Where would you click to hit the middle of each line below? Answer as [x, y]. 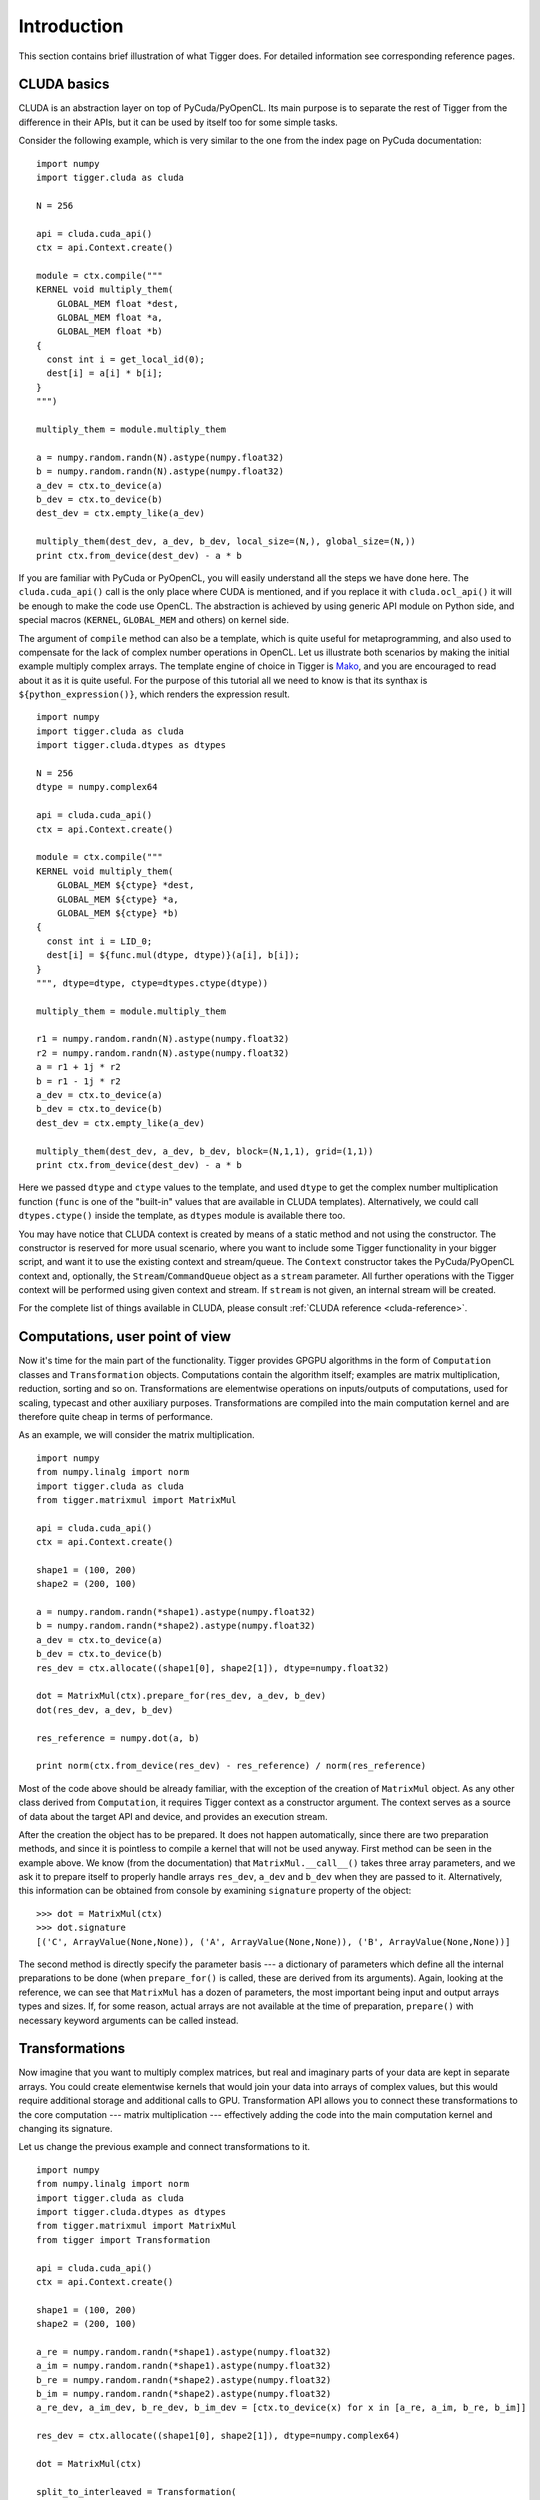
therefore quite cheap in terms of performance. [116, 1416]
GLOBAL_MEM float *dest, [117, 303]
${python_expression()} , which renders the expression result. [154, 694]
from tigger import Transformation [123, 2239]
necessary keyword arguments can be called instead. [128, 2020]
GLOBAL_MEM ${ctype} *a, [117, 899]
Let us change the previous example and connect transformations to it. [164, 2147]
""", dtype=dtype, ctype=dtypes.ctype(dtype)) [152, 983]
